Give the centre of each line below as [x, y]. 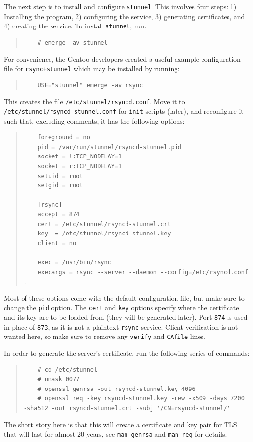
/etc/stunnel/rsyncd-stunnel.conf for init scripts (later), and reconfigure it [124, 111]
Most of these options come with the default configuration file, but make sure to [124, 298]
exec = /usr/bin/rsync [74, 262]
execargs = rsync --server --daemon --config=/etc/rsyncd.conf [143, 272]
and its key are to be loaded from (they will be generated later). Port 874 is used [126, 317]
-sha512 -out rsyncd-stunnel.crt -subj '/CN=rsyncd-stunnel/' [127, 408]
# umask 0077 [59, 379]
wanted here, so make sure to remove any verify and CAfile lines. [105, 336]
